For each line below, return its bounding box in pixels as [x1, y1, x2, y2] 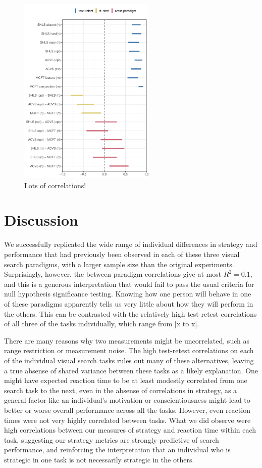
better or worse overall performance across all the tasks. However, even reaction [4, 404, 250, 415]
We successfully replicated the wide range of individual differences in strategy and [4, 239, 257, 249]
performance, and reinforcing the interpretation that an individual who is [4, 444, 231, 455]
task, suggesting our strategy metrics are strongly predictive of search [4, 434, 219, 445]
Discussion [4, 209, 78, 230]
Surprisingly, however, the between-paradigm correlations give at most [4, 269, 222, 279]
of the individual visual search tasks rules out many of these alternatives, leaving [4, 355, 254, 365]
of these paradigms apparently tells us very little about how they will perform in [4, 298, 253, 309]
